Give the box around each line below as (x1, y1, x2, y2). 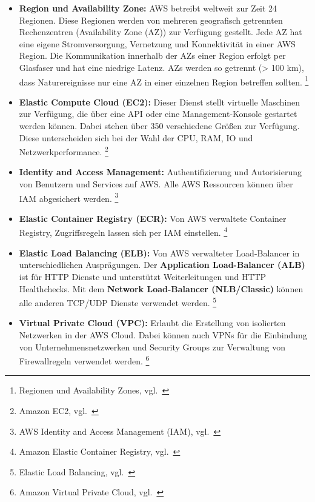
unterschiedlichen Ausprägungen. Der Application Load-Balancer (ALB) (19, 258, 305, 271)
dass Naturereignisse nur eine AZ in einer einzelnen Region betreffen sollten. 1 (19, 73, 309, 88)
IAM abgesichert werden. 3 (19, 190, 119, 204)
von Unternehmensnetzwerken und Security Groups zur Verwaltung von (19, 340, 285, 353)
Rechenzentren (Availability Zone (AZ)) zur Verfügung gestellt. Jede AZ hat (19, 25, 302, 38)
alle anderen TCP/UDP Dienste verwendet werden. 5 (19, 295, 217, 309)
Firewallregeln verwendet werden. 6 (19, 353, 150, 367)
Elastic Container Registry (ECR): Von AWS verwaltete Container (19, 212, 287, 224)
